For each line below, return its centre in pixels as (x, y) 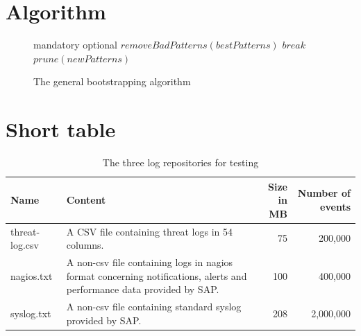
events (335, 207)
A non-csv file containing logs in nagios (150, 262)
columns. (85, 245)
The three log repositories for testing (180, 162)
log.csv (25, 245)
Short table (61, 129)
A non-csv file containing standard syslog (154, 307)
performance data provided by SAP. (143, 289)
